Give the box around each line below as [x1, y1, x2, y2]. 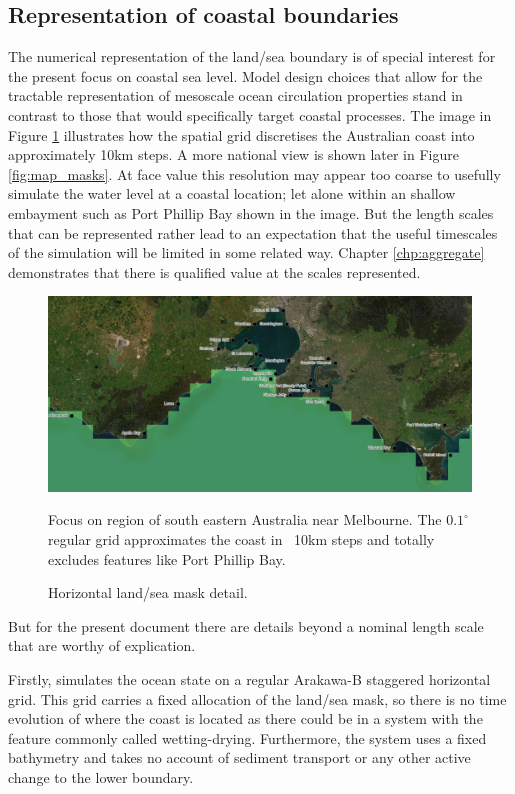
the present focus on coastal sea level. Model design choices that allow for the [8, 65, 483, 86]
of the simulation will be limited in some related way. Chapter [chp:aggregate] [8, 242, 485, 263]
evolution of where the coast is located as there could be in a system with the [8, 708, 483, 729]
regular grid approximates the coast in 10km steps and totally [48, 528, 435, 549]
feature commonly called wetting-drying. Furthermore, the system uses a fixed [8, 727, 487, 748]
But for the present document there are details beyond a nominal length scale [8, 615, 484, 636]
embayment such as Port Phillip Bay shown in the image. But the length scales [8, 202, 494, 223]
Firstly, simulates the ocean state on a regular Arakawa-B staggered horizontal [8, 668, 491, 689]
